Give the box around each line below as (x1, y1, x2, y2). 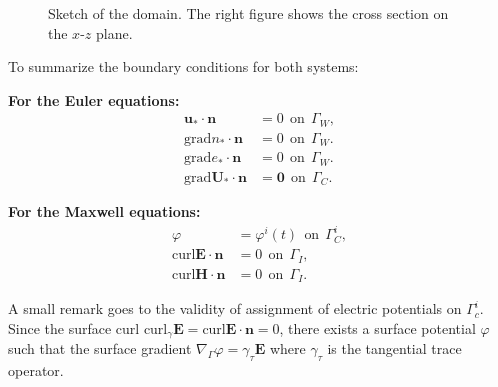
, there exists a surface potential (279, 318, 476, 338)
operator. (8, 360, 64, 381)
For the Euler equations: (8, 89, 180, 110)
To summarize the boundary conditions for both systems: (8, 56, 359, 77)
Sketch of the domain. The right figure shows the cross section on (48, 3, 449, 23)
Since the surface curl (8, 318, 140, 338)
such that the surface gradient (8, 338, 192, 359)
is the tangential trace (327, 338, 462, 359)
